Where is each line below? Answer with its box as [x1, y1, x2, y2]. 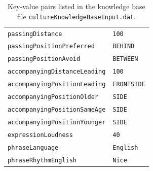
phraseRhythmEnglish [8, 156, 77, 164]
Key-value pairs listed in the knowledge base [8, 1, 145, 11]
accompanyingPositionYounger [8, 118, 106, 126]
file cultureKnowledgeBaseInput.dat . [17, 11, 136, 21]
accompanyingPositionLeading [8, 81, 106, 88]
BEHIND [112, 43, 135, 50]
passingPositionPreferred [8, 43, 95, 50]
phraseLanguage [8, 144, 59, 151]
